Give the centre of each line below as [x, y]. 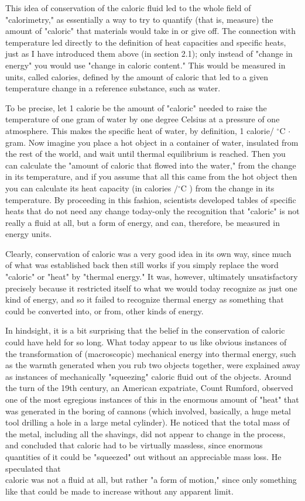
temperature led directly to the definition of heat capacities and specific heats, [146, 42]
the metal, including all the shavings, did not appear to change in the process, [145, 433]
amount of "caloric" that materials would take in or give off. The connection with [150, 31]
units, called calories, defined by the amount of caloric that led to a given [137, 76]
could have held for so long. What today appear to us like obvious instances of [146, 342]
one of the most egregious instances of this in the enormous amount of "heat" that [152, 399]
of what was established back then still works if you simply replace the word [142, 265]
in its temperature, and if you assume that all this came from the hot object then [151, 176]
